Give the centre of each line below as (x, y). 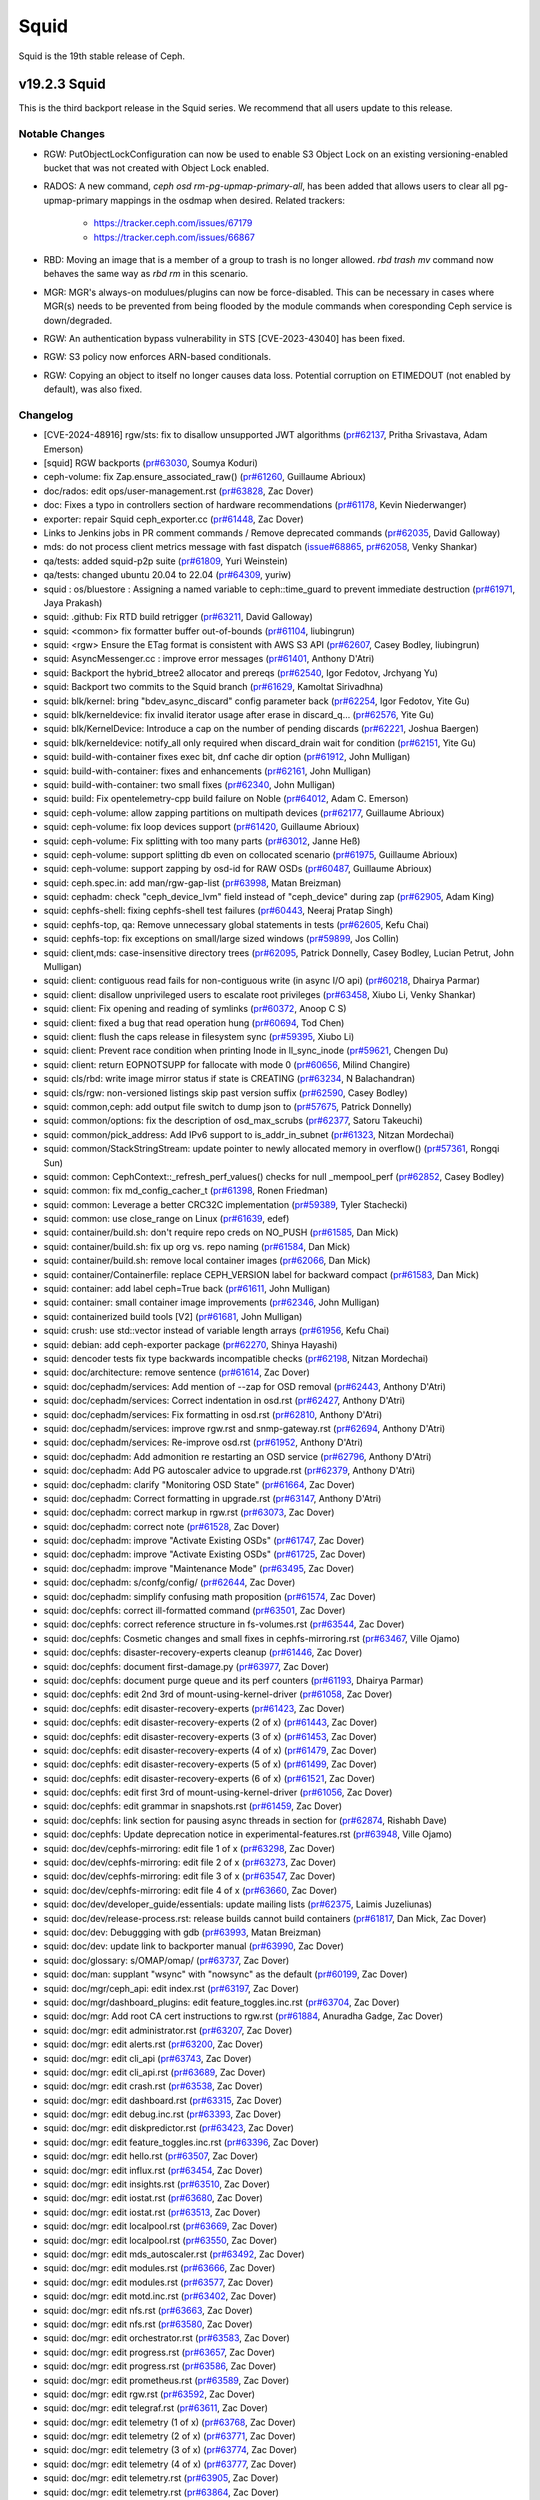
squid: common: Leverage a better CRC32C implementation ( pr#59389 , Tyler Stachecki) (225, 1204)
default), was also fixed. (93, 389)
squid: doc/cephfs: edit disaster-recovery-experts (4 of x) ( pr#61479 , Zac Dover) (210, 1750)
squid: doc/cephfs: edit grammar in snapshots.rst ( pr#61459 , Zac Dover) (192, 1806)
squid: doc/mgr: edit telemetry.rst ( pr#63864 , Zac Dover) (161, 2492)
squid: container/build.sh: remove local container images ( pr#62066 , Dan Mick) (207, 1261)
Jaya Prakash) (73, 602)
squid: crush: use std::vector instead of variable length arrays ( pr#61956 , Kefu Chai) (216, 1331)
